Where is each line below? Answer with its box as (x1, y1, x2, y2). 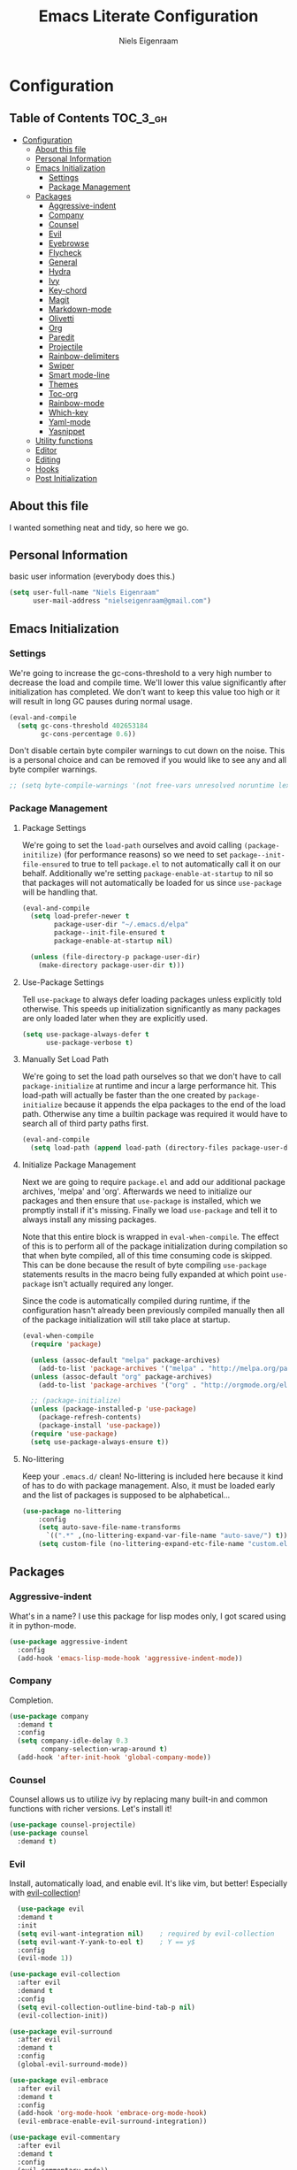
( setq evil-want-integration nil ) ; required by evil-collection (17, 1929, 275, 1938)
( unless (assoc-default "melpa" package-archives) (30, 1356, 221, 1365)
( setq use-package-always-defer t (21, 1029, 149, 1039)
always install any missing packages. (21, 1214, 157, 1225)
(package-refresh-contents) (38, 1413, 141, 1422)
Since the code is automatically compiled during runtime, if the (21, 1296, 250, 1306)
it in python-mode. (9, 1620, 77, 1630)
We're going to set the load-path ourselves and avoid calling (21, 839, 242, 850)
